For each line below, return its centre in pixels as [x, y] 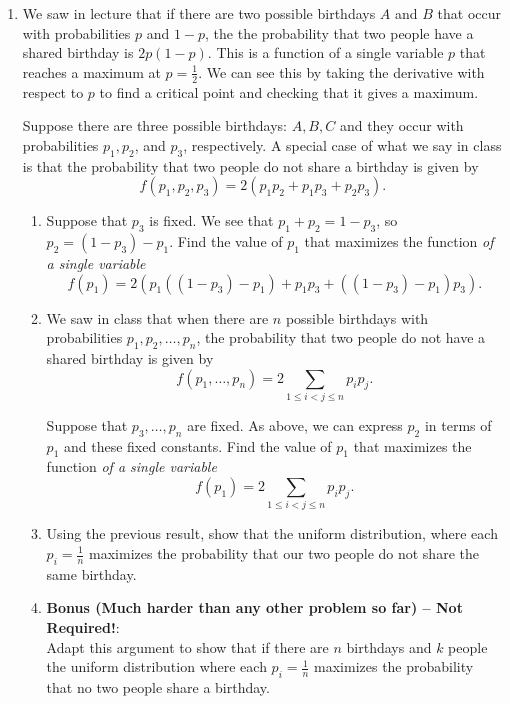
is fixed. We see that [211, 220]
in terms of [458, 424]
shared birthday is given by [130, 357]
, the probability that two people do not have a [341, 337]
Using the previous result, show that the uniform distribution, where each [272, 533]
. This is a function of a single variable [325, 52]
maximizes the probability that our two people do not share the [284, 553]
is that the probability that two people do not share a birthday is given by [250, 165]
